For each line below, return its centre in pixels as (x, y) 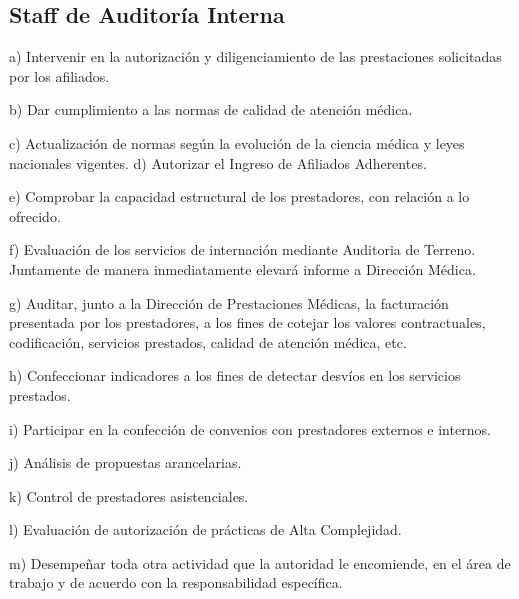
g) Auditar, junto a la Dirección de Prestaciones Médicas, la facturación (229, 302)
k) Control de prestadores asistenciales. (129, 495)
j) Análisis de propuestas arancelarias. (125, 462)
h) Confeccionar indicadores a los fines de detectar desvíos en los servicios (235, 375)
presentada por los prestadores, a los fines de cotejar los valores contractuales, (247, 322)
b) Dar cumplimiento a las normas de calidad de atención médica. (211, 109)
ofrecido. (35, 215)
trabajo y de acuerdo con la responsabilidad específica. (176, 582)
